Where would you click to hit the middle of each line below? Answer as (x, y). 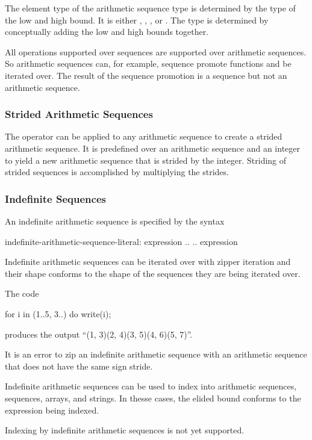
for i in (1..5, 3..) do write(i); (58, 313)
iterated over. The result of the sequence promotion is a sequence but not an (146, 75)
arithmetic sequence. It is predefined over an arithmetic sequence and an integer (152, 148)
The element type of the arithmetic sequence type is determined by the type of (150, 8)
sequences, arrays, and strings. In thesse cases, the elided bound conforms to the (153, 398)
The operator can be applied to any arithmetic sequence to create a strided (144, 136)
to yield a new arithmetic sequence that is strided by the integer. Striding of (146, 160)
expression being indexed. (52, 410)
